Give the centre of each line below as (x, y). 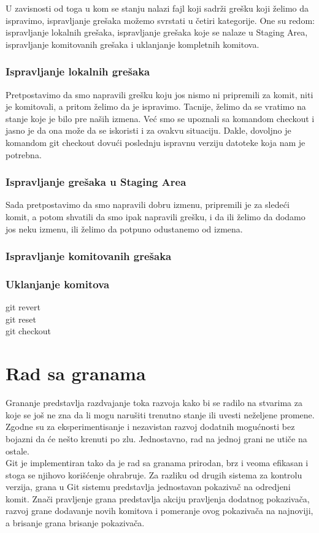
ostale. (17, 451)
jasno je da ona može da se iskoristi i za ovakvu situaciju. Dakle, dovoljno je (148, 130)
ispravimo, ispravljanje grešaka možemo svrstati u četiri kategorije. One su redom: (160, 20)
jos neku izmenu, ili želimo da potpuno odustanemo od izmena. (124, 228)
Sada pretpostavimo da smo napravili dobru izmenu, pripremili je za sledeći (148, 205)
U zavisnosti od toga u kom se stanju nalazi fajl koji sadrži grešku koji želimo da (157, 8)
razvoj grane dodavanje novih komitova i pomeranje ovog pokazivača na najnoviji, (159, 511)
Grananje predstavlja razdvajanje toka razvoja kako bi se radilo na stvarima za (154, 403)
